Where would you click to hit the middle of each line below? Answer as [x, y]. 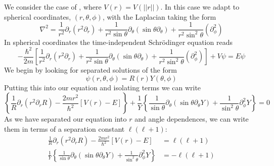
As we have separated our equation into [65, 119]
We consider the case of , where [53, 7]
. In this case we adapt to [200, 7]
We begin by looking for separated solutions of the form [90, 70]
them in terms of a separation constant [64, 128]
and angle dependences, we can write [192, 119]
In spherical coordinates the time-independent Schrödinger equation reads [118, 42]
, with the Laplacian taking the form [159, 16]
